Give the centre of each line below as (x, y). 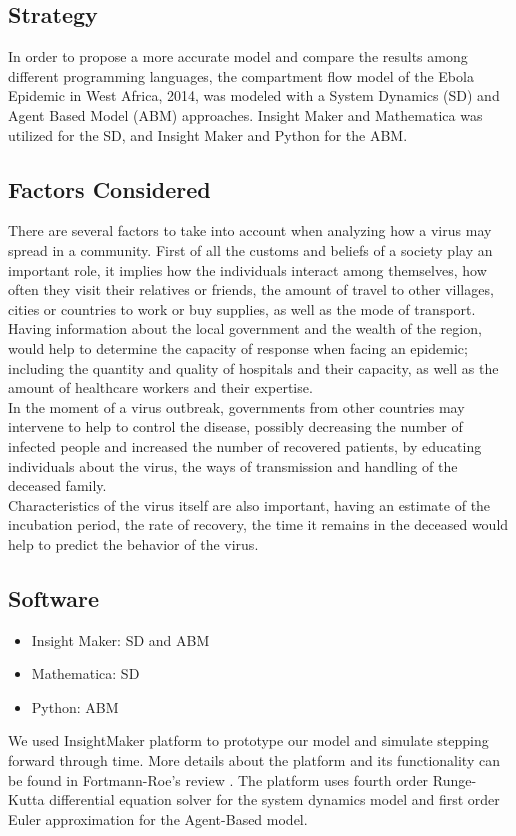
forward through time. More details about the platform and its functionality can (254, 760)
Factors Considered (109, 188)
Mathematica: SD (85, 673)
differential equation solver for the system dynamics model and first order (274, 799)
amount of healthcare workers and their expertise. (160, 387)
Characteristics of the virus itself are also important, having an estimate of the (249, 504)
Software (54, 597)
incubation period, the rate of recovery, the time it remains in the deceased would (258, 524)
